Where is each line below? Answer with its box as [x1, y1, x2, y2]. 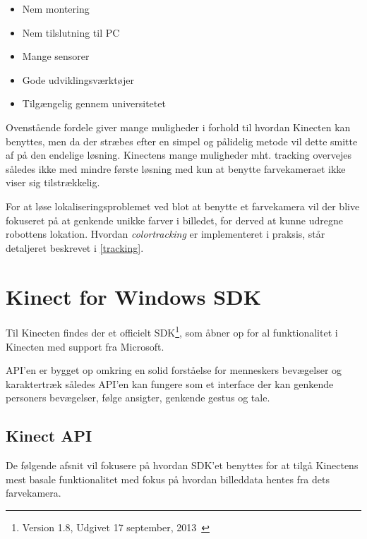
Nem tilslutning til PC [22, 25, 120, 40]
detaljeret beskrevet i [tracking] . [6, 240, 144, 255]
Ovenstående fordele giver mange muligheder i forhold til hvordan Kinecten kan [6, 119, 351, 134]
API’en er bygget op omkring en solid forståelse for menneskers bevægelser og [6, 363, 342, 377]
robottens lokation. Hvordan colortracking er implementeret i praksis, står [6, 226, 325, 241]
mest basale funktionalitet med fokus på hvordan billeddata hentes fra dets [6, 471, 330, 486]
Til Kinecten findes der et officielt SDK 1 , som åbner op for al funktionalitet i [6, 323, 338, 340]
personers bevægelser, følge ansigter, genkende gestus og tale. [6, 390, 270, 405]
